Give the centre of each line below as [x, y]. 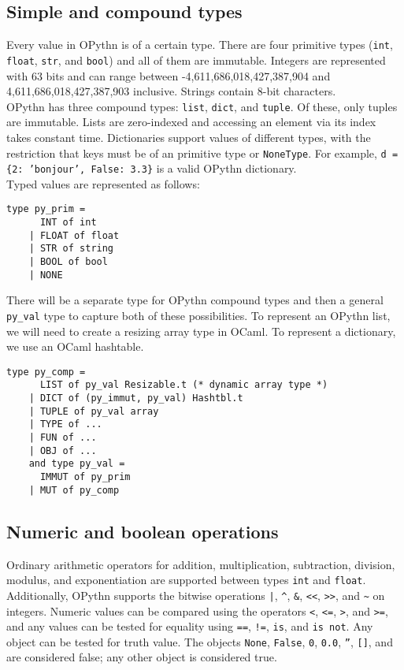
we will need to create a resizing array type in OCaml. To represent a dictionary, [201, 331]
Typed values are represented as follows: [103, 183]
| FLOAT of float [74, 235]
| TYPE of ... [65, 424]
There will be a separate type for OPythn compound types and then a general [195, 300]
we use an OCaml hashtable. [75, 346]
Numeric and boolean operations [143, 531]
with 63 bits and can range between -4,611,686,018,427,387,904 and [169, 75]
